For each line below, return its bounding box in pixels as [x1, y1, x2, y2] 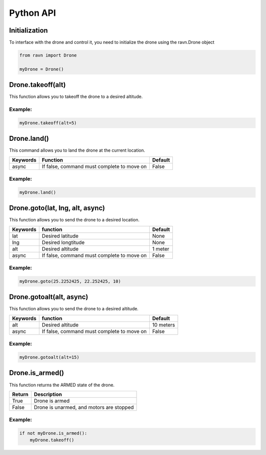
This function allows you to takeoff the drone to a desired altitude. [9, 94, 143, 100]
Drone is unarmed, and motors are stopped [33, 404, 134, 411]
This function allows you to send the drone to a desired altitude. [9, 306, 139, 312]
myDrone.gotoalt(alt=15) [19, 355, 80, 360]
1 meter [152, 245, 169, 252]
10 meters [152, 321, 175, 328]
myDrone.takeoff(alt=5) [19, 120, 77, 125]
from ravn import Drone [19, 52, 77, 58]
